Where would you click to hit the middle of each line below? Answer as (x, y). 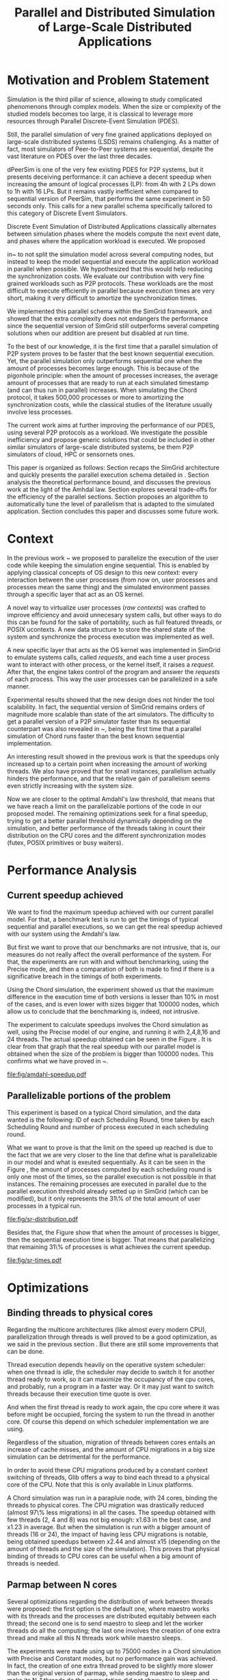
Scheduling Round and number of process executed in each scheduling (108, 1127)
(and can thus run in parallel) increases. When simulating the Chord (102, 390)
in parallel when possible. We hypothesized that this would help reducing (110, 269)
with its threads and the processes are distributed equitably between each (112, 1616)
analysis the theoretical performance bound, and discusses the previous (109, 482)
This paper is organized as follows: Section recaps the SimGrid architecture (113, 467)
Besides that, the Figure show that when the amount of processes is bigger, (113, 1232)
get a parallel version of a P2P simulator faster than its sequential (98, 721)
